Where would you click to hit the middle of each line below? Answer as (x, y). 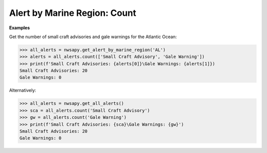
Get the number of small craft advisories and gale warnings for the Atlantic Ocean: (93, 37)
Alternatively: (23, 90)
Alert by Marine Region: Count (73, 13)
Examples (20, 28)
